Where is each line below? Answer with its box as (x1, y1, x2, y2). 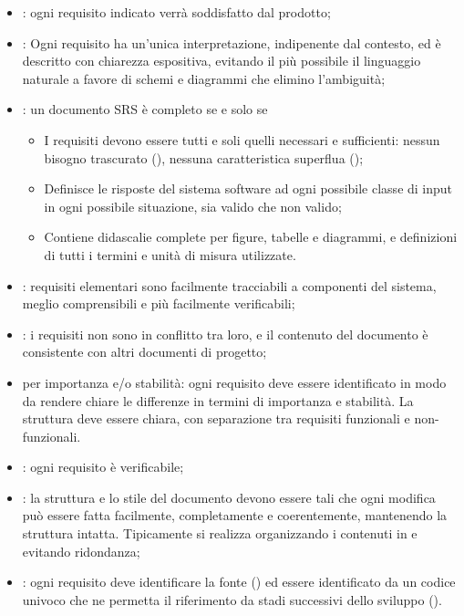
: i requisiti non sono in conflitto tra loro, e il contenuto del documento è (22, 324, 428, 343)
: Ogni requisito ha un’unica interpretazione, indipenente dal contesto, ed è (22, 33, 441, 52)
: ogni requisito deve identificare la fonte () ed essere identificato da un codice (22, 572, 456, 591)
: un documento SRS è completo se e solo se (22, 99, 268, 119)
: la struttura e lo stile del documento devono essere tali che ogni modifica (22, 487, 436, 506)
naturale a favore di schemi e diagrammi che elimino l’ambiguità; (22, 68, 386, 88)
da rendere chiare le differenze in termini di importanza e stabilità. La (22, 391, 414, 410)
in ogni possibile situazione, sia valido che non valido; (44, 196, 342, 215)
